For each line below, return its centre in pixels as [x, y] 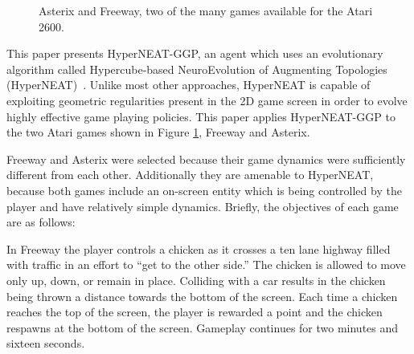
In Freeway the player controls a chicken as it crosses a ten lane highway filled [199, 248]
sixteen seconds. [46, 343]
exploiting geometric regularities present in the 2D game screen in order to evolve [207, 100]
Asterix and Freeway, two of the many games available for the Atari [206, 10]
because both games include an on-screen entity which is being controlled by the [204, 190]
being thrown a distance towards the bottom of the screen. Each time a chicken [202, 296]
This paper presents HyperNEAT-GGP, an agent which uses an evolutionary [195, 53]
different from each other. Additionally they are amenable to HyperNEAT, [190, 175]
